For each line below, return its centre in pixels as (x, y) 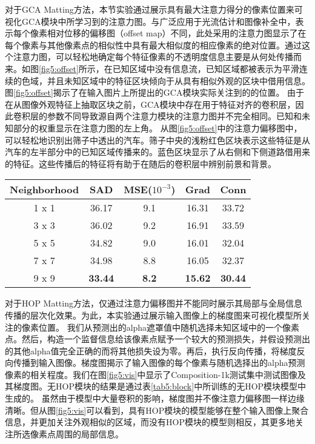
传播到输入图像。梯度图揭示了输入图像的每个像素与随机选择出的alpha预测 (159, 363)
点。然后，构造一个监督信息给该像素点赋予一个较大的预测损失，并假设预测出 (157, 339)
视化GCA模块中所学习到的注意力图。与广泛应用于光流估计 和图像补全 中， (150, 21)
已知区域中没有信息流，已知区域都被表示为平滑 (206, 68)
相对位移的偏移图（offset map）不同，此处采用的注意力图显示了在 (177, 33)
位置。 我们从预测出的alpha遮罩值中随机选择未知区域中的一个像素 (169, 327)
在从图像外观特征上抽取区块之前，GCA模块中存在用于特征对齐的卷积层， (150, 104)
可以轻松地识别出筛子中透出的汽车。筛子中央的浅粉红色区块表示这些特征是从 (157, 140)
